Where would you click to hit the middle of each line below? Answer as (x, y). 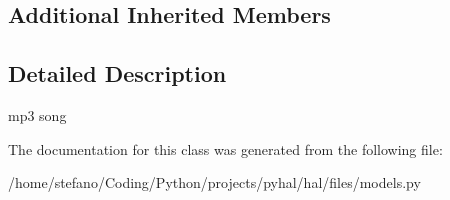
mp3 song (37, 114)
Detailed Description (117, 73)
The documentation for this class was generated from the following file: (225, 148)
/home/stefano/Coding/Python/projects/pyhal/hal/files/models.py (214, 182)
